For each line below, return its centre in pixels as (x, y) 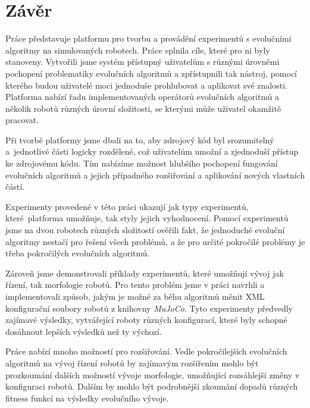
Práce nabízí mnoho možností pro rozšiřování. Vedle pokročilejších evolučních (146, 351)
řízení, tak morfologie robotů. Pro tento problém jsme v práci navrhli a (135, 285)
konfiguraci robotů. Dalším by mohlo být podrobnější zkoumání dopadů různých (152, 386)
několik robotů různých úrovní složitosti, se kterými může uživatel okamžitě (143, 108)
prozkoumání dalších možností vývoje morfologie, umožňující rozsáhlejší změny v (153, 374)
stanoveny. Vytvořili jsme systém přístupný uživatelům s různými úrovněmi (143, 62)
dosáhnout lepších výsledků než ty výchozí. (84, 331)
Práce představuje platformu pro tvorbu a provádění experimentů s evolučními (148, 38)
